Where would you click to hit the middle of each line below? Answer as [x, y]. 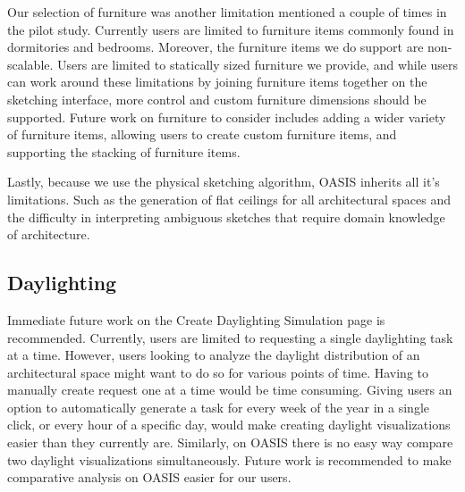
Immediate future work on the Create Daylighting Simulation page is [196, 319]
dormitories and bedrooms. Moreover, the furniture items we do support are [216, 47]
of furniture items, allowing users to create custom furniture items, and [202, 134]
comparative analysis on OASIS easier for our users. [149, 477]
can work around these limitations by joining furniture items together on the [217, 82]
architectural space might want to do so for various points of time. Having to [218, 372]
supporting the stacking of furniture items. [124, 151]
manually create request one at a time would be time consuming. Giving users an [230, 390]
